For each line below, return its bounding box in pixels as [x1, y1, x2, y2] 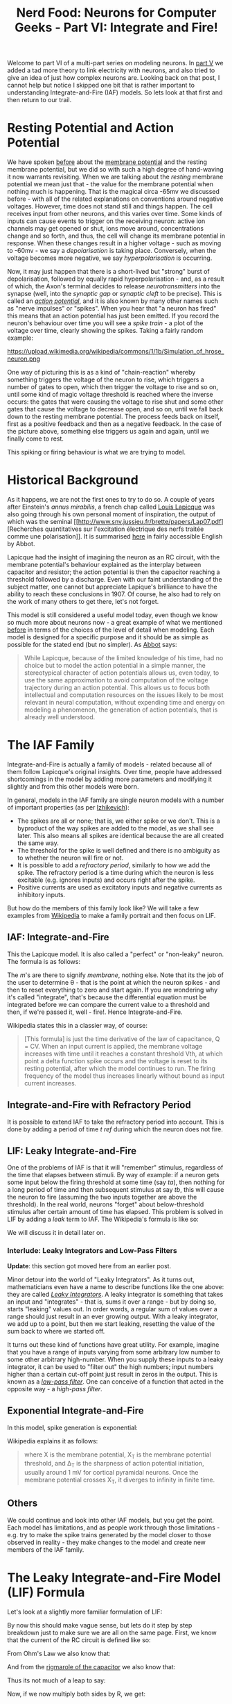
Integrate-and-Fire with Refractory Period [7, 1099, 192, 1111]
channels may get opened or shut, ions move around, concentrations [7, 224, 204, 233]
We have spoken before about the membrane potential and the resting [7, 158, 208, 166]
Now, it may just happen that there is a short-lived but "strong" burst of [7, 268, 210, 276]
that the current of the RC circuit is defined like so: [7, 1635, 151, 1644]
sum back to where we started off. [7, 1327, 105, 1335]
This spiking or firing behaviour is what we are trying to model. [7, 448, 186, 457]
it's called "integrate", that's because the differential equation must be [7, 992, 207, 1001]
